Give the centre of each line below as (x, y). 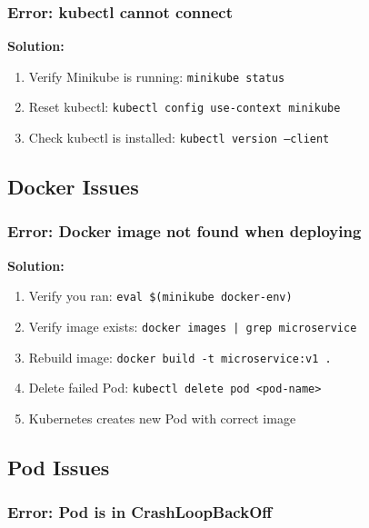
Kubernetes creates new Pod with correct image (162, 418)
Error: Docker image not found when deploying (184, 231)
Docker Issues (73, 187)
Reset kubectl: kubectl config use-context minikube (184, 107)
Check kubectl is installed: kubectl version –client (179, 138)
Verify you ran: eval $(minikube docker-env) (160, 296)
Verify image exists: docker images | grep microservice (193, 327)
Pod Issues (59, 467)
